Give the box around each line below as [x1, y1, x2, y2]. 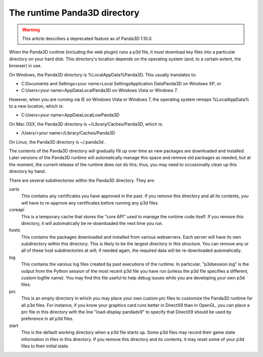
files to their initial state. [21, 343, 69, 349]
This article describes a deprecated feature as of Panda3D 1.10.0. [22, 36, 153, 41]
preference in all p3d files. [21, 316, 74, 321]
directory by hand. [9, 169, 46, 174]
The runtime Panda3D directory [9, 7, 140, 18]
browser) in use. [9, 63, 42, 69]
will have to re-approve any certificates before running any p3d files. [21, 200, 159, 206]
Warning [22, 27, 40, 33]
